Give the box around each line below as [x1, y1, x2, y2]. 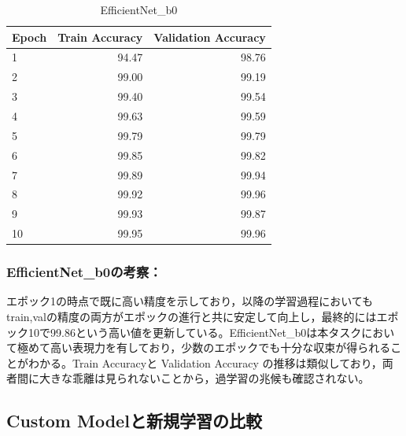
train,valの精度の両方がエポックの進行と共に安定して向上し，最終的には [6, 308, 377, 324]
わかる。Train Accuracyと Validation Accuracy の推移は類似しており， [28, 354, 382, 371]
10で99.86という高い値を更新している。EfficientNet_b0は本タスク [28, 323, 362, 340]
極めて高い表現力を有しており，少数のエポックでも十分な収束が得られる [17, 339, 391, 356]
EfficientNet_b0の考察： [6, 262, 162, 282]
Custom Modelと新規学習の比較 [6, 408, 262, 433]
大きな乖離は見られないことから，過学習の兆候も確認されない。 [39, 370, 370, 386]
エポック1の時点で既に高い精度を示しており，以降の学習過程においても [6, 293, 374, 309]
